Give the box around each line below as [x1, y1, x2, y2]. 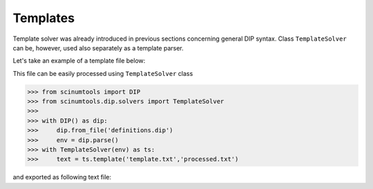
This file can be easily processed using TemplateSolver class [12, 69, 193, 77]
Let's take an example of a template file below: [12, 57, 146, 65]
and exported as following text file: [12, 173, 112, 181]
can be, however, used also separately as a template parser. [12, 43, 184, 52]
